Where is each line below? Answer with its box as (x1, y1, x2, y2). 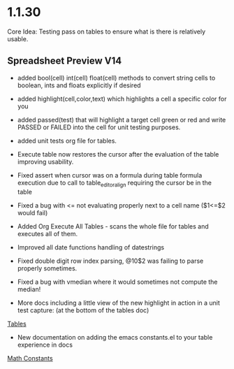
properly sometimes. (17, 263, 78, 273)
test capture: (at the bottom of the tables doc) (17, 305, 149, 314)
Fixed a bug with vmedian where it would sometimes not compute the (17, 277, 218, 286)
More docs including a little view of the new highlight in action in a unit (17, 298, 220, 307)
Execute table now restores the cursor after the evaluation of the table (17, 150, 219, 158)
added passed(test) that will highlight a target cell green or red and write (17, 115, 226, 124)
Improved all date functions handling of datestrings (17, 243, 165, 252)
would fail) (17, 208, 48, 217)
